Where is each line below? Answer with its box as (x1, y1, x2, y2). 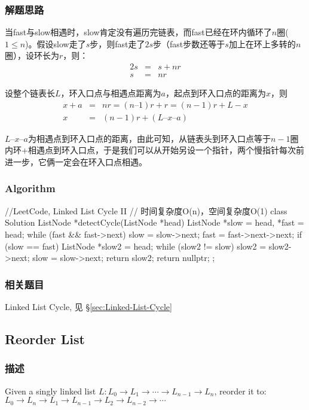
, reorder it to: (214, 384, 267, 397)
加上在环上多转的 (228, 37, 296, 50)
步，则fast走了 (90, 37, 145, 50)
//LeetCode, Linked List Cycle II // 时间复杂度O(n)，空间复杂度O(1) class (5, 204, 287, 217)
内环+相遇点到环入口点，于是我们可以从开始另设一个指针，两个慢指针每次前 (5, 144, 304, 156)
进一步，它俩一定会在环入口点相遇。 (5, 155, 147, 168)
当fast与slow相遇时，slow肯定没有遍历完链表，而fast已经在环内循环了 (5, 26, 272, 38)
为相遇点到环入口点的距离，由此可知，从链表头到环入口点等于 (27, 132, 271, 144)
